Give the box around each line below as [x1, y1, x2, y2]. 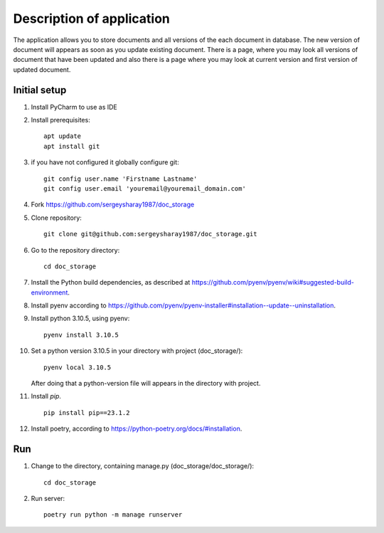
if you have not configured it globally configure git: [31, 158, 179, 167]
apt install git [43, 142, 100, 150]
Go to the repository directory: [31, 246, 120, 254]
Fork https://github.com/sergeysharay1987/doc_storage [31, 200, 195, 209]
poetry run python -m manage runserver [43, 511, 183, 519]
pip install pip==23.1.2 [43, 408, 130, 416]
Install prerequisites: [31, 116, 90, 125]
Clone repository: [31, 213, 82, 222]
